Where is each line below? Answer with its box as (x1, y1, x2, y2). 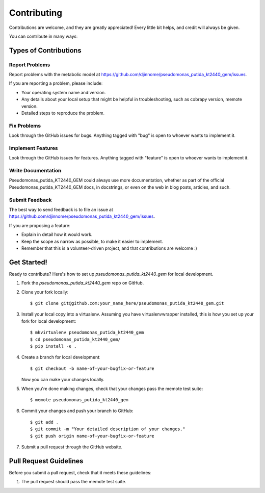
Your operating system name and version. (21, 89, 106, 95)
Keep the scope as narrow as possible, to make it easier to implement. (21, 238, 163, 244)
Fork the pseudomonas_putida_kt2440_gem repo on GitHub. (21, 280, 144, 286)
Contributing (9, 7, 62, 18)
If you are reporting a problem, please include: (9, 80, 103, 86)
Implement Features (9, 145, 58, 152)
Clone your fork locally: (21, 289, 69, 295)
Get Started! (9, 258, 48, 266)
